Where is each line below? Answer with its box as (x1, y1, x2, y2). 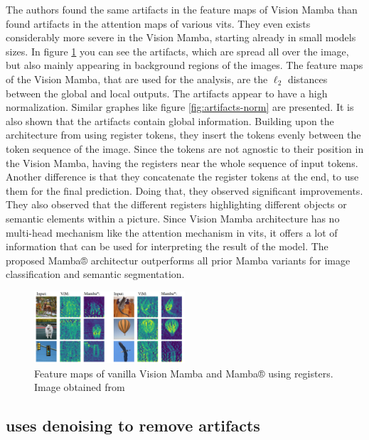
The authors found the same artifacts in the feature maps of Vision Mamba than (6, 2, 358, 16)
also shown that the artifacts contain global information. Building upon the (6, 113, 334, 128)
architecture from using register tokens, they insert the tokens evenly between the (6, 127, 361, 142)
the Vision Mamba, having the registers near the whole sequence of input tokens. (6, 155, 358, 170)
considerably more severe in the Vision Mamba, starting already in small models (6, 30, 356, 45)
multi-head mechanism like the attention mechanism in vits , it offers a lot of (6, 225, 338, 240)
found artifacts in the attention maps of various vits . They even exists (6, 16, 311, 31)
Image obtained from (34, 380, 125, 395)
